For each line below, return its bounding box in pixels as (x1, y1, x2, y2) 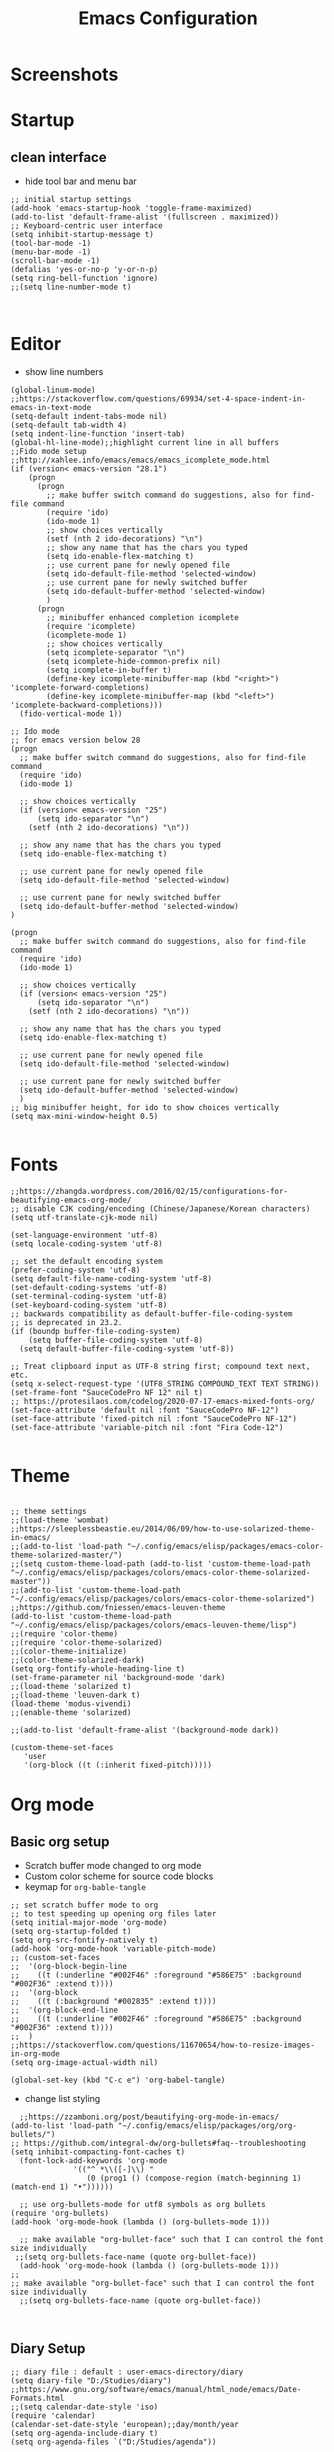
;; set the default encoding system (10, 1257, 163, 1267)
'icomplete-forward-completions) (10, 683, 150, 693)
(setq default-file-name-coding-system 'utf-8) (10, 1274, 213, 1284)
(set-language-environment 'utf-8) (10, 1230, 159, 1241)
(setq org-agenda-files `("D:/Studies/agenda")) (10, 2437, 217, 2447)
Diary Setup (10, 2340, 86, 2357)
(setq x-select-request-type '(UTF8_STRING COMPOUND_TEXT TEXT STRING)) (10, 1379, 320, 1389)
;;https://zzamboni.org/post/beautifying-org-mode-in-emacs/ (19, 2112, 280, 2122)
